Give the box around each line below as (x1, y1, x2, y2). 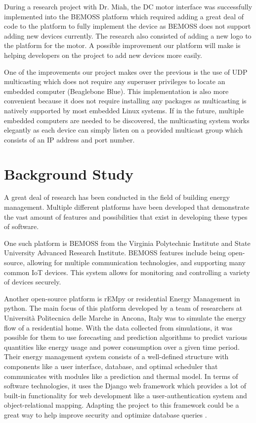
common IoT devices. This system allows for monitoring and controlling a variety (4, 267, 250, 277)
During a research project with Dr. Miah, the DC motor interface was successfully (4, 1, 253, 11)
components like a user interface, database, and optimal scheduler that (4, 361, 218, 371)
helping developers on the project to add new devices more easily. (4, 49, 202, 60)
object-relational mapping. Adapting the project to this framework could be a (4, 400, 239, 410)
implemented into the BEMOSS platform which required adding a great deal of (4, 11, 244, 21)
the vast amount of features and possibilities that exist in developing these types (4, 211, 248, 222)
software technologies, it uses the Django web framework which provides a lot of (4, 380, 246, 391)
